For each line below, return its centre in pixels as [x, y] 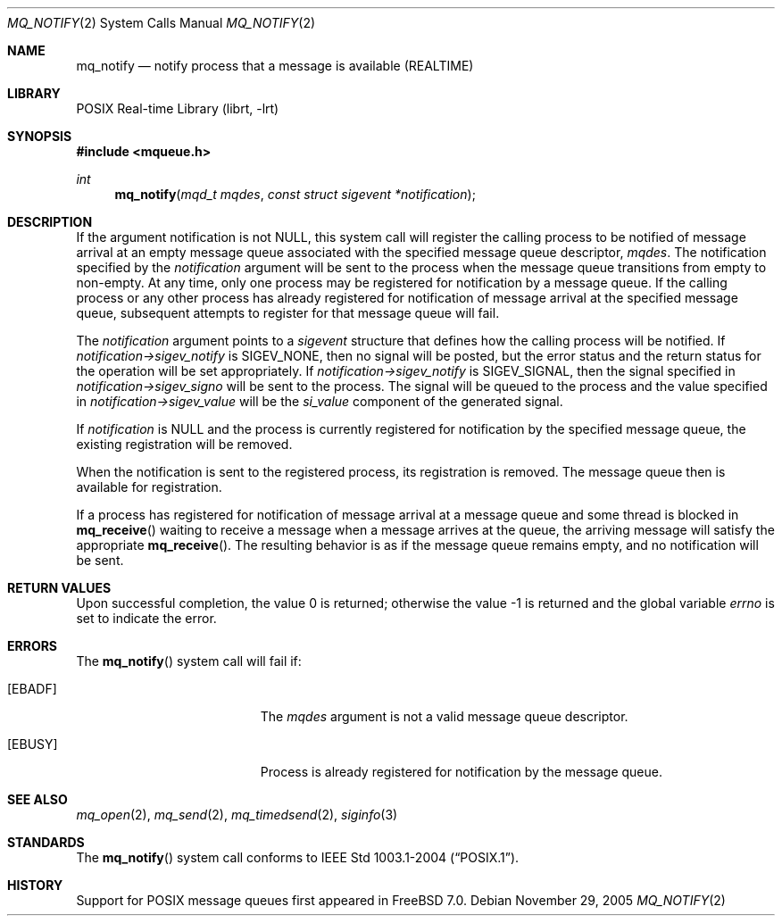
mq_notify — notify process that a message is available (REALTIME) [275, 66]
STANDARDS [46, 842]
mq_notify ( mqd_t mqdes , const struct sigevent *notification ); [295, 194]
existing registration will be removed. [184, 444]
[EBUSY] [33, 744]
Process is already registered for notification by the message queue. [461, 772]
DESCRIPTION [50, 222]
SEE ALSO [37, 799]
